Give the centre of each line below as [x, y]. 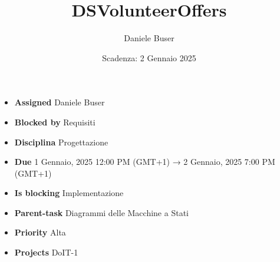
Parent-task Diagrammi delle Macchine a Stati [101, 212]
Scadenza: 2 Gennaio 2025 [149, 57]
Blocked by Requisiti [55, 122]
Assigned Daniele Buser [60, 102]
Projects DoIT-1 [46, 252]
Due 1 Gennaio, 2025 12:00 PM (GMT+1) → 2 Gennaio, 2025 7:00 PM [145, 162]
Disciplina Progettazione [61, 142]
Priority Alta [40, 232]
